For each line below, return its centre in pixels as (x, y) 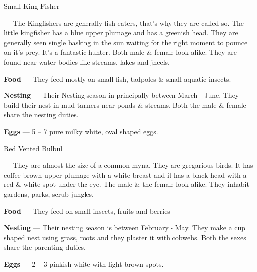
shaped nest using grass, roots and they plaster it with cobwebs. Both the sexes (125, 237)
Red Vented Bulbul (33, 148)
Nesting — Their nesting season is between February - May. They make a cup (125, 227)
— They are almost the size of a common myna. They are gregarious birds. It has (128, 165)
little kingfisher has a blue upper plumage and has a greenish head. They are (121, 33)
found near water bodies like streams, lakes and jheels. (87, 61)
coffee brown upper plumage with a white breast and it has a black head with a (125, 174)
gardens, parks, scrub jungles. (49, 194)
